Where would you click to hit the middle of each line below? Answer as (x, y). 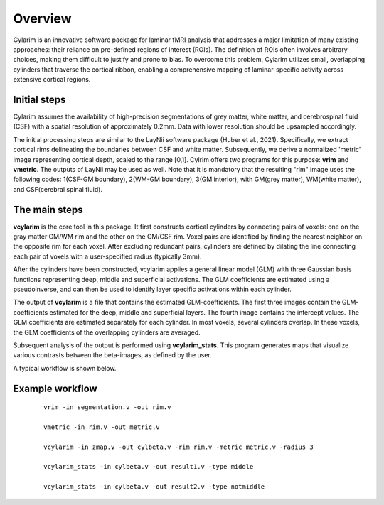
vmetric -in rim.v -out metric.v (102, 427)
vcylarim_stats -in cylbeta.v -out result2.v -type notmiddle (154, 487)
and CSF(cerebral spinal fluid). (58, 189)
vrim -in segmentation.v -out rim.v (107, 407)
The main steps (48, 210)
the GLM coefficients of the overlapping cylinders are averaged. (107, 332)
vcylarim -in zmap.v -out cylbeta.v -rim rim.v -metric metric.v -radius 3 (178, 447)
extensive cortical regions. (52, 80)
